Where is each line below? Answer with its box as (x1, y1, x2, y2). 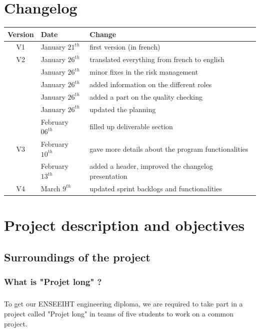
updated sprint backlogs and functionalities (89, 183, 222, 193)
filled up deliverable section (89, 121, 173, 132)
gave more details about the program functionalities (89, 143, 248, 154)
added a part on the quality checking (89, 91, 202, 102)
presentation (89, 171, 127, 181)
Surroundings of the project (4, 249, 150, 264)
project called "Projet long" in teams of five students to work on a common (4, 308, 233, 318)
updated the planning (89, 104, 156, 114)
